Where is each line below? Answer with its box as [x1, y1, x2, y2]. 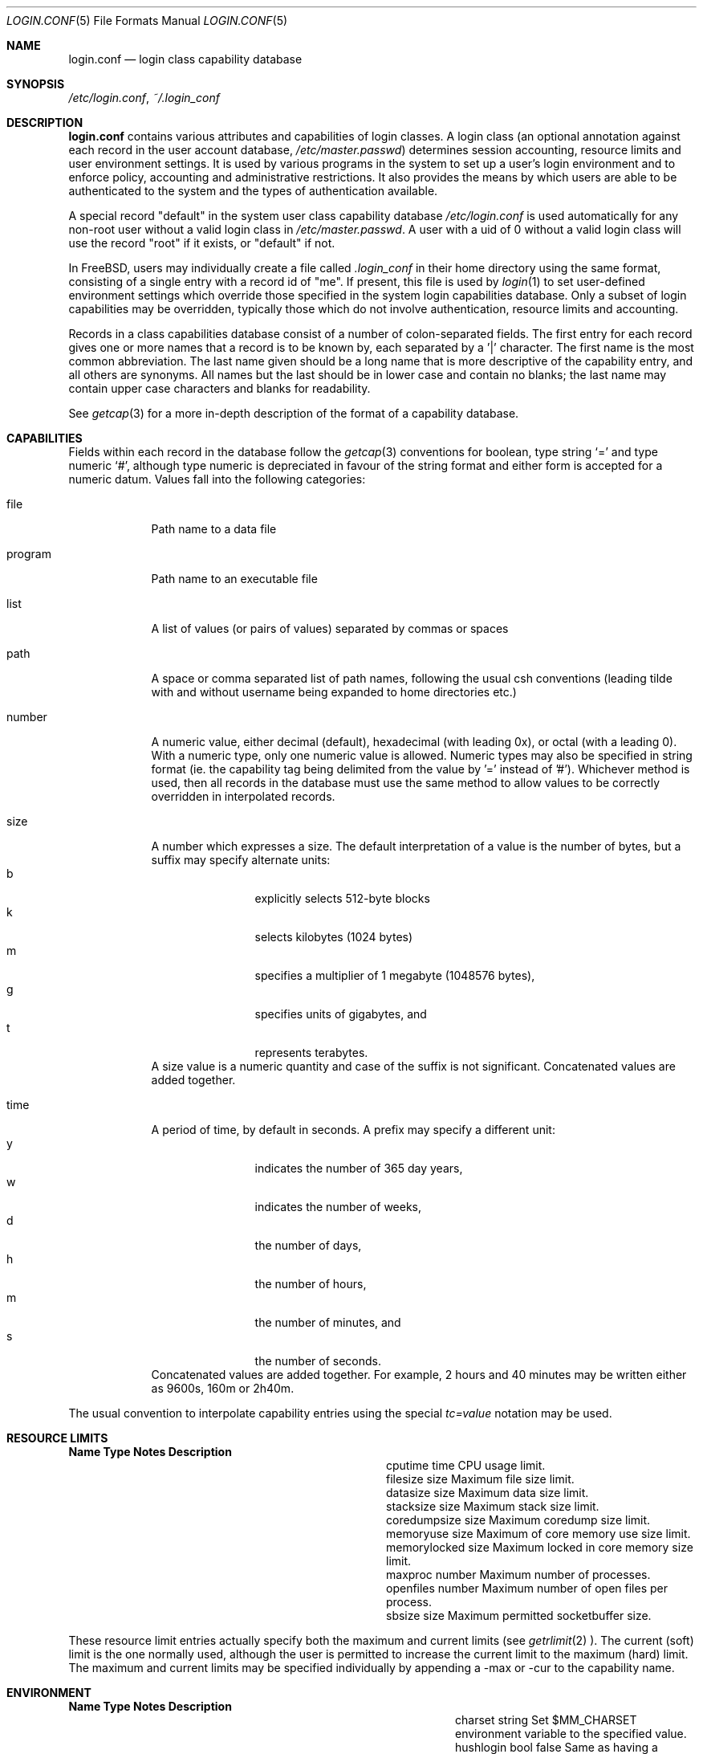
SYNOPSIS [6, 77, 65, 91]
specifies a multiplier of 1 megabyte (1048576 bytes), [254, 969, 535, 982]
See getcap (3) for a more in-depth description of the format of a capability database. [68, 406, 519, 420]
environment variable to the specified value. [455, 1727, 687, 1740]
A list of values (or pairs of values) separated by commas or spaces [151, 622, 509, 635]
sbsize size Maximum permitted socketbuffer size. [386, 1609, 652, 1622]
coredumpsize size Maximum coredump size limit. [386, 1513, 651, 1527]
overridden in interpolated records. [151, 789, 335, 803]
